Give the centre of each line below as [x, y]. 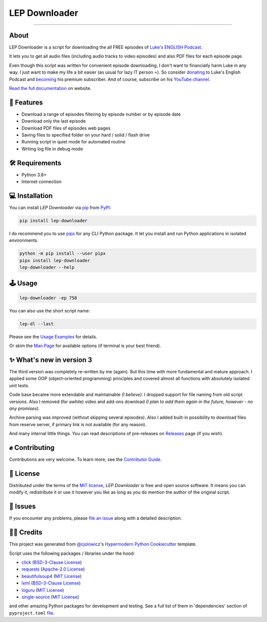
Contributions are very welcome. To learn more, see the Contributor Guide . [85, 459]
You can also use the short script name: [49, 311]
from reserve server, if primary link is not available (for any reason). [78, 424]
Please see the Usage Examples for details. [53, 337]
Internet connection [42, 182]
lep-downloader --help [47, 267]
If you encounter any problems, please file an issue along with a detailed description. [96, 518]
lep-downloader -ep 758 [48, 298]
